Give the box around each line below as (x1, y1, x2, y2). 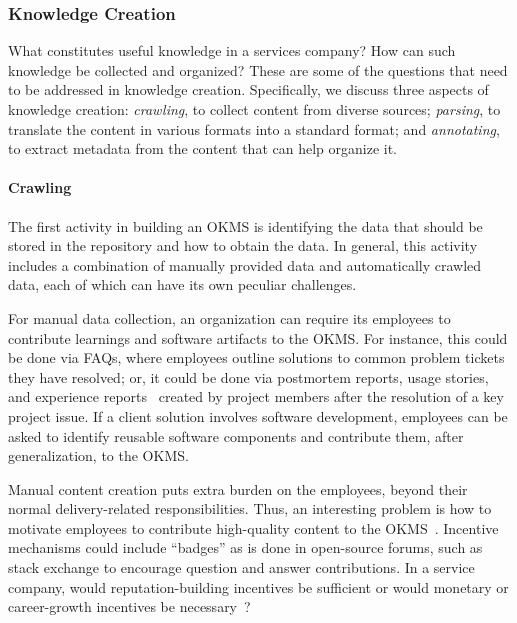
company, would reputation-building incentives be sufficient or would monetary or (8, 576, 509, 597)
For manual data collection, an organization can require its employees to (8, 307, 451, 328)
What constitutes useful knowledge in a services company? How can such (8, 40, 456, 61)
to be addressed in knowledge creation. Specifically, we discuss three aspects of (8, 79, 489, 100)
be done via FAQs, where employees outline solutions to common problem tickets (8, 347, 505, 368)
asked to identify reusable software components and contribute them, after (8, 425, 464, 446)
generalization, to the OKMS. (8, 445, 189, 466)
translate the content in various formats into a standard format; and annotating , (8, 118, 500, 139)
